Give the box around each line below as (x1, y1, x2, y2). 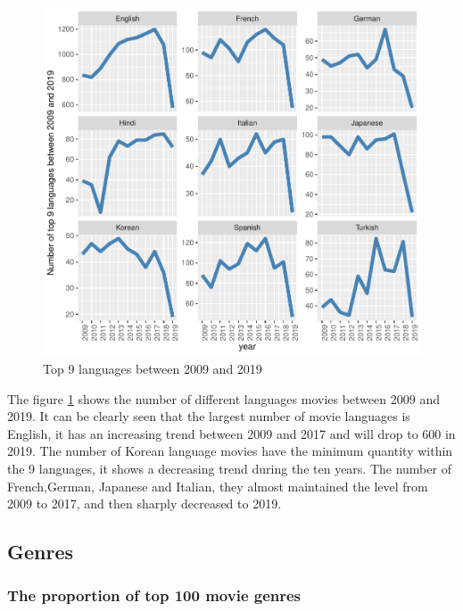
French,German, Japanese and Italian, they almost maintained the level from (7, 476, 428, 495)
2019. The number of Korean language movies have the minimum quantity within (7, 442, 453, 460)
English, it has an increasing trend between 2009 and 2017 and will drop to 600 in (7, 424, 456, 442)
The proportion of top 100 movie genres (7, 584, 302, 607)
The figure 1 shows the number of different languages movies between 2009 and (7, 389, 440, 408)
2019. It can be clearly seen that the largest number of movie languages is (7, 407, 410, 425)
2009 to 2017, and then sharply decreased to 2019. (7, 494, 282, 513)
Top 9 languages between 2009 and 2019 (43, 359, 262, 377)
